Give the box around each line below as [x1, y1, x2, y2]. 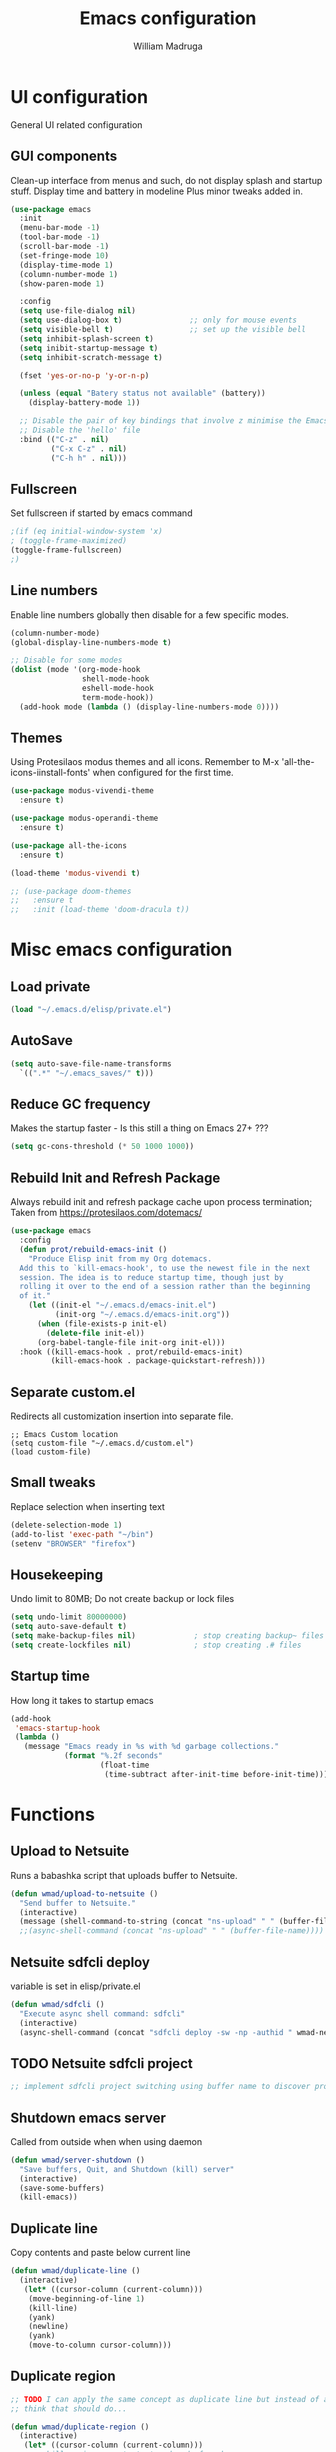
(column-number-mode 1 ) [19, 269, 118, 279]
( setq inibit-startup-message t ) [19, 343, 159, 353]
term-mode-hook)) [81, 692, 155, 702]
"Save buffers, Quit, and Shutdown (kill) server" [19, 2164, 235, 2174]
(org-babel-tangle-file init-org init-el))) [36, 1337, 226, 1347]
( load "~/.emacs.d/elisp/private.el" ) [10, 1005, 172, 1015]
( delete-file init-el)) [46, 1328, 145, 1338]
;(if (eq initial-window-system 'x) [10, 527, 163, 537]
